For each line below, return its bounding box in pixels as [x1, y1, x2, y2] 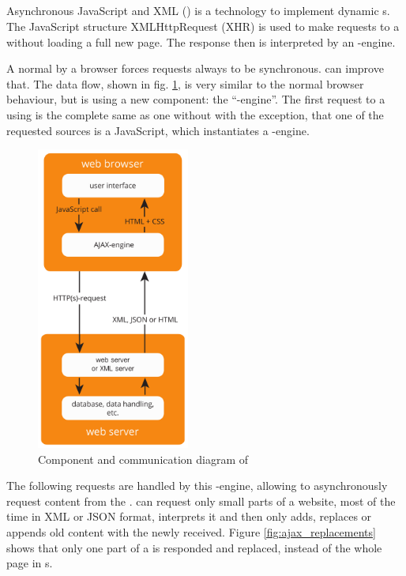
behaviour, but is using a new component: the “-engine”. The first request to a [6, 91, 385, 107]
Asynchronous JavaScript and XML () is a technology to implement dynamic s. [6, 2, 390, 19]
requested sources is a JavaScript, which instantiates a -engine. [6, 122, 310, 138]
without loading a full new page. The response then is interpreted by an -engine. [6, 33, 396, 50]
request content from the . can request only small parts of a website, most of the [6, 492, 396, 509]
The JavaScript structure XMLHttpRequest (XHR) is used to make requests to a [6, 17, 400, 34]
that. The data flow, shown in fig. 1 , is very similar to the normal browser [6, 75, 364, 92]
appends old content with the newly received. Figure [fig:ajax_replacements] [6, 524, 376, 540]
